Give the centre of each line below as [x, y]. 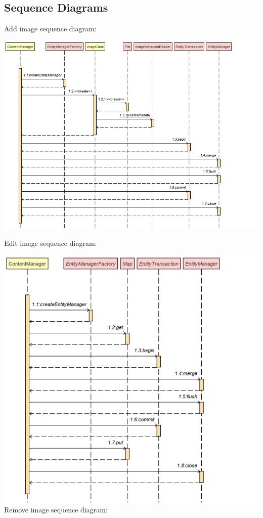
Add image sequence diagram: [50, 29]
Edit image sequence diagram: [51, 243]
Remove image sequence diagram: [56, 510]
